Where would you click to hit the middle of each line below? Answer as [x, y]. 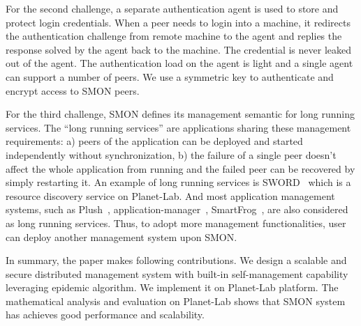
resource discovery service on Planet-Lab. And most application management [170, 195]
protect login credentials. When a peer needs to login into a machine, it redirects [178, 22]
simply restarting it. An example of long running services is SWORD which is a [178, 182]
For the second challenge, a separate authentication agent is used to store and [172, 8]
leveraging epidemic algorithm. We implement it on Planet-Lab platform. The [172, 287]
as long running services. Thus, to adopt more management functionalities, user [176, 223]
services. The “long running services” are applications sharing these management [178, 127]
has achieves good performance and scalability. [105, 315]
